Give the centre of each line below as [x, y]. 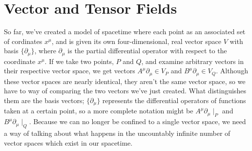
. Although [232, 71]
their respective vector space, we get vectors [70, 71]
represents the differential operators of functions [174, 100]
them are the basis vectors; [44, 100]
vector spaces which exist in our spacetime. [68, 142]
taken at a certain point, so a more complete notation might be [99, 111]
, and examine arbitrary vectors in [192, 61]
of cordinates [23, 41]
